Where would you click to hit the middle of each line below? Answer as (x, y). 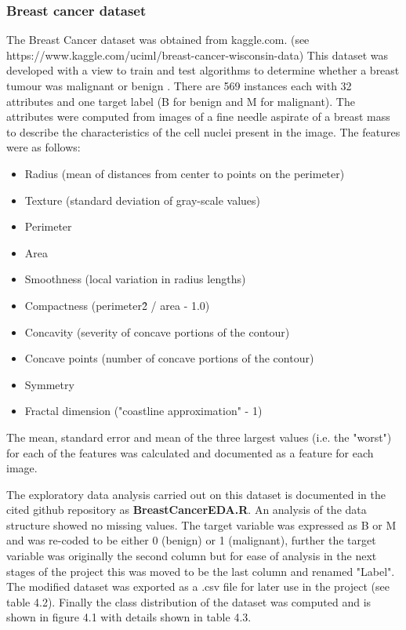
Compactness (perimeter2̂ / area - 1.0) (117, 305)
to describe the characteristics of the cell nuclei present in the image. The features (203, 131)
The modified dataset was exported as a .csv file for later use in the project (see (198, 586)
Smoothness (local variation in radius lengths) (135, 279)
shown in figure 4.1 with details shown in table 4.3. (129, 617)
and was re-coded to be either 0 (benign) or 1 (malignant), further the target (191, 540)
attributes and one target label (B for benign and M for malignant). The (181, 101)
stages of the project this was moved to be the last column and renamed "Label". (201, 571)
